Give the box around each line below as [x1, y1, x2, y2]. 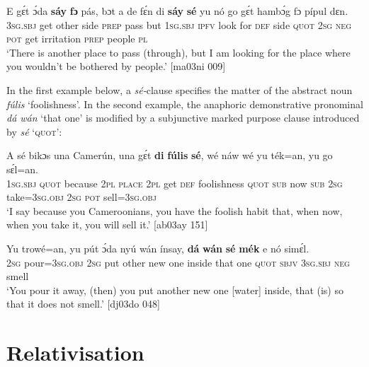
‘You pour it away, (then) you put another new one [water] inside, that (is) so [6, 282, 344, 297]
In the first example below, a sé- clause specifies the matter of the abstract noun [6, 82, 353, 97]
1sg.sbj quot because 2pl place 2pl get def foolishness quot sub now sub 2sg [6, 175, 343, 190]
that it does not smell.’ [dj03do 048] [6, 296, 160, 311]
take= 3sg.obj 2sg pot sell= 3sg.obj [6, 190, 157, 204]
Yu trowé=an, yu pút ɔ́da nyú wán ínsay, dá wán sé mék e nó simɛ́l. [6, 240, 310, 255]
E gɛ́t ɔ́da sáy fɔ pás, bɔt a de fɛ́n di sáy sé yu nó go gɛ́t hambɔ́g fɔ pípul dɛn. [6, 4, 348, 18]
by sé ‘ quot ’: [6, 124, 62, 139]
